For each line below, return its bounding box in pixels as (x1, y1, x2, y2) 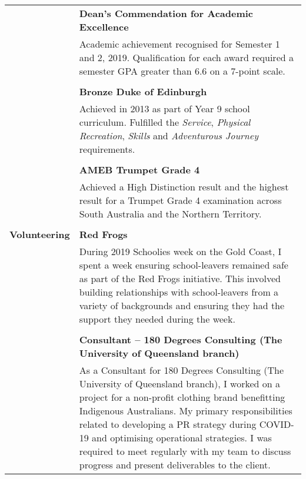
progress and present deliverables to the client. (79, 458, 271, 471)
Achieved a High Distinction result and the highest (79, 180, 289, 193)
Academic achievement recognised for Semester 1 (79, 37, 280, 51)
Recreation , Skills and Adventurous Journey (79, 129, 258, 142)
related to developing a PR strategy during (79, 417, 257, 431)
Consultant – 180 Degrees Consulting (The (79, 333, 282, 346)
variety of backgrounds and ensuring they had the (79, 299, 285, 312)
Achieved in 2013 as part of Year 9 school (79, 102, 250, 115)
